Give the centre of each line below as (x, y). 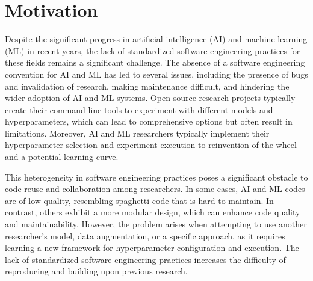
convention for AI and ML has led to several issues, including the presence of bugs (156, 74)
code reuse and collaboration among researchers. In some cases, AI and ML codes (155, 189)
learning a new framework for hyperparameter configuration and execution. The (152, 248)
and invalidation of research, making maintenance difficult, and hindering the (147, 86)
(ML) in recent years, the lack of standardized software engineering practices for (153, 50)
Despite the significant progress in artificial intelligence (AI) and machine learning (156, 39)
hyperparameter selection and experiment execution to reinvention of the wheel (151, 145)
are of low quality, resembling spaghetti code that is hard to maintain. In (139, 200)
